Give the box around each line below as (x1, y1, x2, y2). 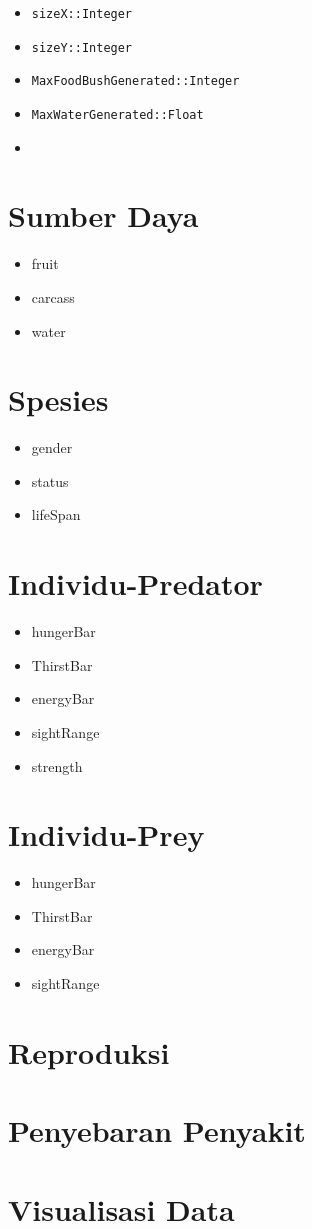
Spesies (8, 379, 109, 420)
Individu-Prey (8, 814, 205, 855)
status (31, 470, 69, 491)
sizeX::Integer (31, 7, 133, 21)
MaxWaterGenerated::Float (31, 107, 204, 122)
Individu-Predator (8, 563, 263, 604)
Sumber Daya (8, 195, 199, 236)
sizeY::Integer (31, 40, 133, 55)
